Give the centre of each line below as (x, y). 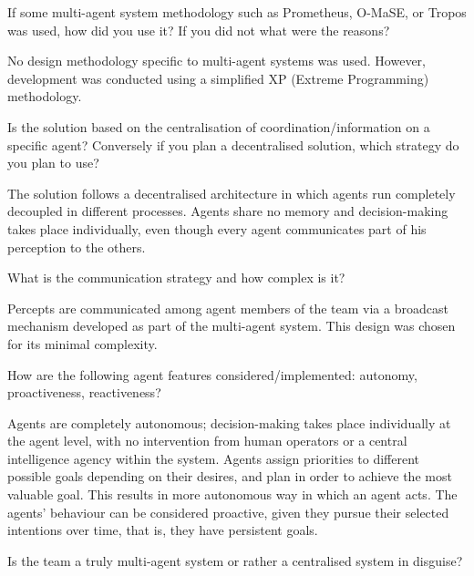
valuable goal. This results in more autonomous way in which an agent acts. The (232, 494)
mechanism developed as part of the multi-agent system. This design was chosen (232, 326)
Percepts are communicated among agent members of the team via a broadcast (228, 308)
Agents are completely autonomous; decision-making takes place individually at (229, 422)
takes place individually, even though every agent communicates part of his (217, 228)
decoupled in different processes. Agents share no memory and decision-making (228, 211)
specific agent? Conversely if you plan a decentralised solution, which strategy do (233, 144)
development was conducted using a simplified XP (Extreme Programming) (218, 78)
